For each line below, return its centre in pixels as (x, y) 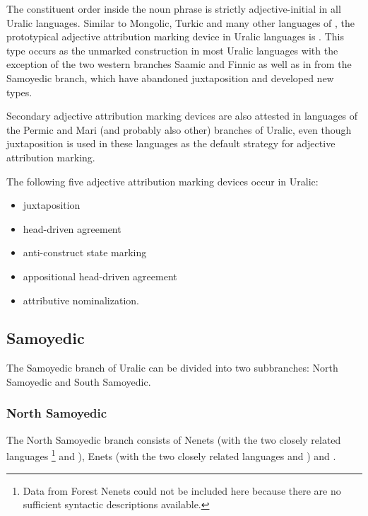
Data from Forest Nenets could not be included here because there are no (182, 490)
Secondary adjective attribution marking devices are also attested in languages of (182, 116)
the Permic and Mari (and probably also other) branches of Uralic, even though (179, 129)
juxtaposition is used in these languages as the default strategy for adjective (171, 143)
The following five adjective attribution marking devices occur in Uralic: (162, 181)
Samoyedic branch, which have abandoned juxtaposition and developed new (170, 78)
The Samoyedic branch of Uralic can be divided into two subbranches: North (172, 368)
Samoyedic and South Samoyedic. (79, 381)
